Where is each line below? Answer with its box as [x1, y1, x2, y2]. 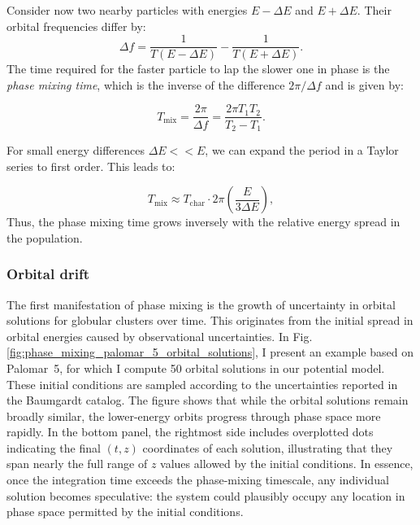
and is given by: [325, 76, 404, 93]
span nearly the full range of [6, 455, 148, 472]
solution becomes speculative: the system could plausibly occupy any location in [6, 487, 405, 504]
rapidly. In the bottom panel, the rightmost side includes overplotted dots [6, 423, 374, 440]
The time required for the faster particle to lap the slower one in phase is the [6, 60, 390, 77]
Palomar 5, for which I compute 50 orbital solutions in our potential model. [6, 359, 385, 376]
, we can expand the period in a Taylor [205, 141, 399, 158]
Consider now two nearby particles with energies [6, 2, 248, 18]
